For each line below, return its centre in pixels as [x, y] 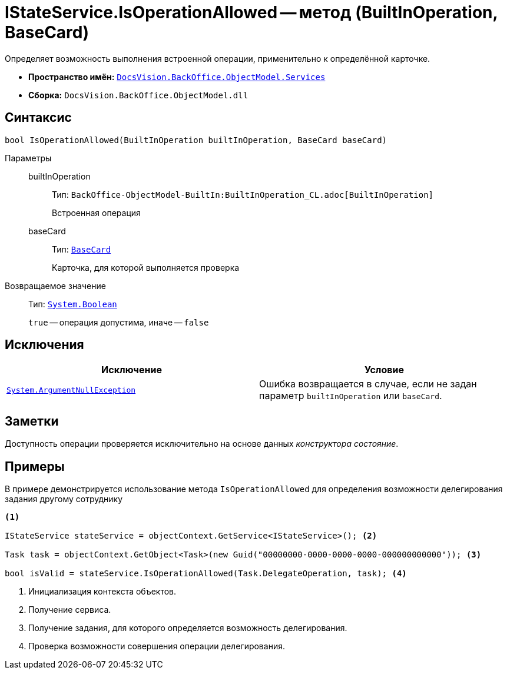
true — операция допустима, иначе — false [119, 322]
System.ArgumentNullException [71, 390]
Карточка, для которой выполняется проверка [146, 267]
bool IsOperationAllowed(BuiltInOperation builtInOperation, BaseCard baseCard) [196, 140]
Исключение [132, 370]
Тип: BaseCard [82, 249]
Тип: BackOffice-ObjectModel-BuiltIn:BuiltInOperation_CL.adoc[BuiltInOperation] [243, 194]
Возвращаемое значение [55, 285]
